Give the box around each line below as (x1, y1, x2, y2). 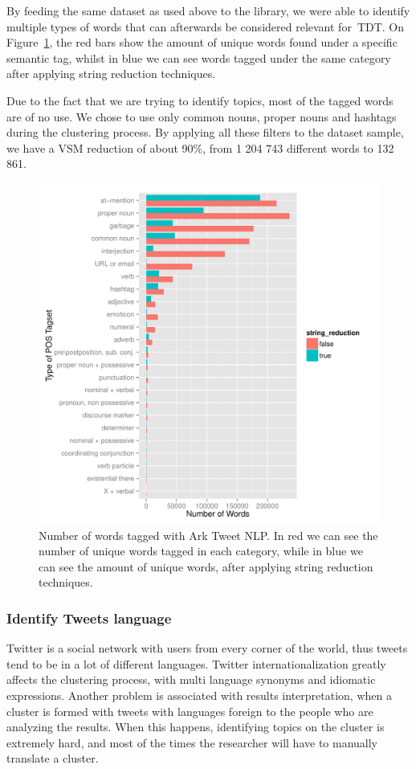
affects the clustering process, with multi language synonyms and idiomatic (6, 671, 376, 688)
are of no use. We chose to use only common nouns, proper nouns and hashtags (6, 108, 397, 125)
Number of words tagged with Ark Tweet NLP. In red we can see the (39, 526, 378, 543)
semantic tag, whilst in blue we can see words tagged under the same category (6, 49, 391, 66)
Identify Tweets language (6, 607, 172, 628)
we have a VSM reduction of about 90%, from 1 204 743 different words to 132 (6, 139, 394, 156)
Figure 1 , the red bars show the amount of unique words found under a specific (6, 34, 398, 51)
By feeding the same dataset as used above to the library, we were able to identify (6, 2, 410, 18)
